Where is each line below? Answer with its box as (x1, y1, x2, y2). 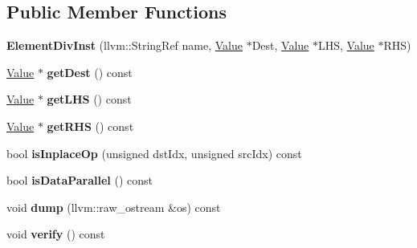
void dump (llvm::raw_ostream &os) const (6, 198, 221, 215)
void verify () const (6, 226, 105, 242)
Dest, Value (251, 37, 309, 54)
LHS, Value (318, 37, 374, 54)
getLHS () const (47, 91, 132, 108)
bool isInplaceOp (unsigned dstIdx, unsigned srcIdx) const (6, 144, 302, 161)
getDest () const (47, 63, 133, 80)
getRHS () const (47, 117, 134, 134)
